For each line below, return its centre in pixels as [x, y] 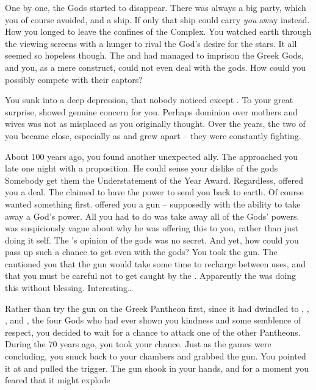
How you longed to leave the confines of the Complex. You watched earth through [158, 31]
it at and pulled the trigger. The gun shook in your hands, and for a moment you [157, 368]
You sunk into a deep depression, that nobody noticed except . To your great [149, 100]
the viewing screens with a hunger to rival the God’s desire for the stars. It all [151, 43]
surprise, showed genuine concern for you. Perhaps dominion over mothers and [151, 111]
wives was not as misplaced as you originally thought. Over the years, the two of [155, 124]
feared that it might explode [58, 380]
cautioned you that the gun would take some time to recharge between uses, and [155, 263]
